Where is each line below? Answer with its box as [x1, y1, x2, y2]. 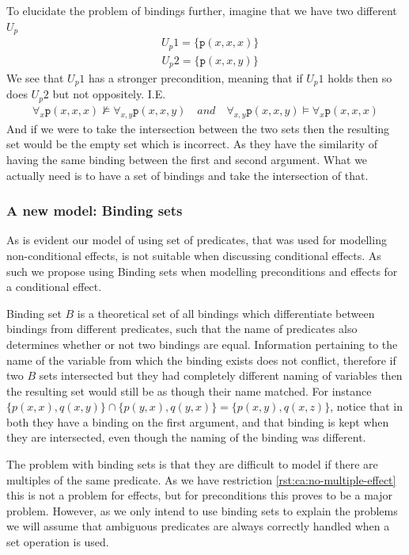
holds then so [328, 70, 392, 86]
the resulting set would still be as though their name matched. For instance [6, 382, 372, 399]
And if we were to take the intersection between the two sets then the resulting [6, 120, 390, 136]
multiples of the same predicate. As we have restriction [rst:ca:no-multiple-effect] [6, 471, 396, 488]
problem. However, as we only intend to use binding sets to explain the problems [6, 502, 398, 519]
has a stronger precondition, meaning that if [89, 70, 303, 86]
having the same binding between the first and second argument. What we [6, 151, 368, 167]
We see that [6, 70, 64, 86]
